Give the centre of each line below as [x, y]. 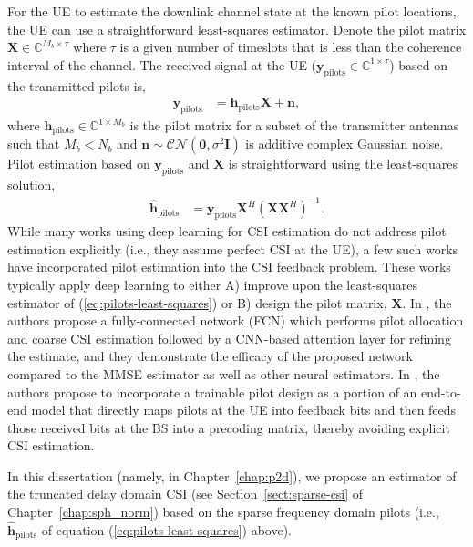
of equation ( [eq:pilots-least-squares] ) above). [167, 529]
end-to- [441, 392]
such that [34, 144]
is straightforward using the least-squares [343, 164]
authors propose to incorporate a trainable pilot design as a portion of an [212, 392]
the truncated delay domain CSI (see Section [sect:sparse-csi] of [185, 494]
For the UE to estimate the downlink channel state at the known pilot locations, [232, 11]
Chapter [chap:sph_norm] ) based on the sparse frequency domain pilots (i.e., [223, 512]
